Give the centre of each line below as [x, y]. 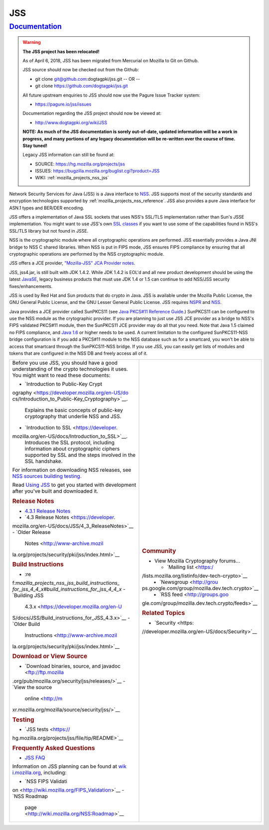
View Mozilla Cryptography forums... [198, 560]
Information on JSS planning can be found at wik [69, 766]
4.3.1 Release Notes [48, 511]
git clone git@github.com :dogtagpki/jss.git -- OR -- [88, 79]
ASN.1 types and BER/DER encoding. [47, 208]
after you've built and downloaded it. [55, 491]
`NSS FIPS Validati [46, 781]
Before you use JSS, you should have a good [65, 363]
